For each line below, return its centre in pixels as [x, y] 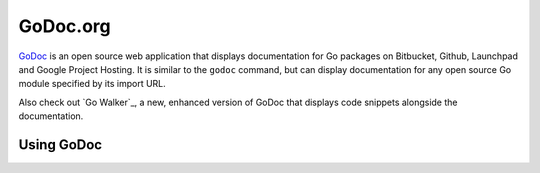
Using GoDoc [60, 144]
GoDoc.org [64, 26]
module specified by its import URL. [92, 84]
